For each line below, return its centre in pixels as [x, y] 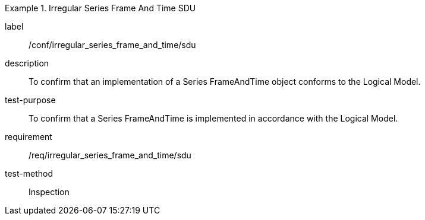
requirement [29, 137]
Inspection [49, 192]
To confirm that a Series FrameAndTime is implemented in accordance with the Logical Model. [213, 118]
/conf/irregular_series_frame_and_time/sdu [112, 45]
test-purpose [30, 100]
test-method [29, 173]
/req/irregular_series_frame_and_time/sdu [110, 155]
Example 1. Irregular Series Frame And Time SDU [100, 8]
